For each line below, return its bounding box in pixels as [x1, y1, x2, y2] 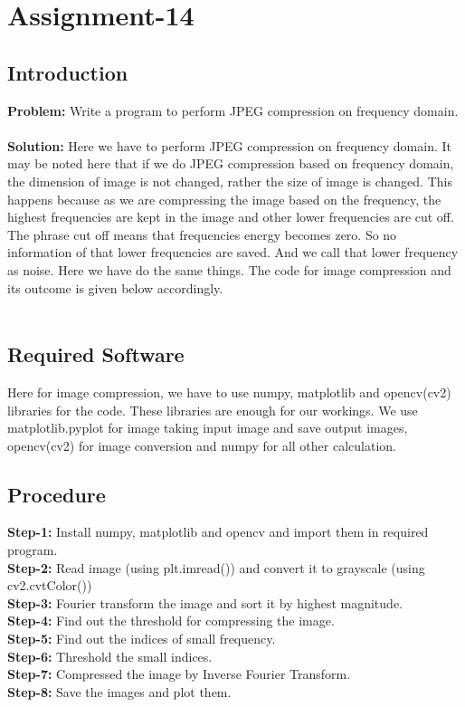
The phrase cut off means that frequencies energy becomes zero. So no [7, 225, 397, 244]
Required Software [7, 340, 185, 368]
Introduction [7, 58, 128, 86]
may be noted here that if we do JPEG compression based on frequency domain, [7, 154, 454, 173]
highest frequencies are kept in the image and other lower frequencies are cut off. [7, 207, 454, 226]
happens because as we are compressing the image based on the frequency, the [7, 189, 441, 208]
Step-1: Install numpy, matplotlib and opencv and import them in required [7, 522, 429, 541]
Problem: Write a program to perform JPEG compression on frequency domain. [7, 100, 459, 119]
